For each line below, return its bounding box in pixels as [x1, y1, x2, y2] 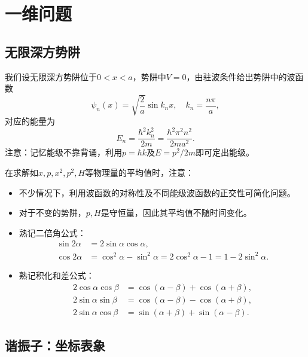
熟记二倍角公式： [19, 226, 86, 239]
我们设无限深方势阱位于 [5, 70, 97, 83]
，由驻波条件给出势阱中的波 [186, 70, 295, 83]
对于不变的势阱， [19, 206, 86, 219]
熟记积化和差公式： [19, 269, 94, 281]
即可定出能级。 [196, 146, 255, 158]
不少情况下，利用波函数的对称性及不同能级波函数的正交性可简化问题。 [19, 186, 295, 199]
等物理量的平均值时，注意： [85, 166, 194, 179]
